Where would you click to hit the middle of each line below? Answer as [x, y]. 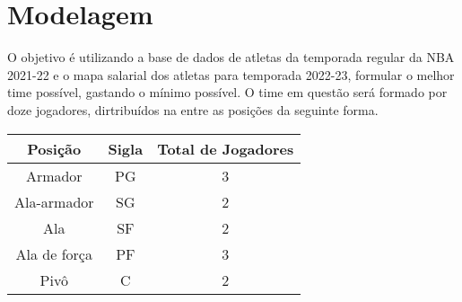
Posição [54, 148]
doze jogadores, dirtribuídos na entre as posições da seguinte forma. [193, 109]
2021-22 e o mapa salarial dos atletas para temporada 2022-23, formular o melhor [231, 74]
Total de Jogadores [226, 148]
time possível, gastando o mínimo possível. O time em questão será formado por [227, 92]
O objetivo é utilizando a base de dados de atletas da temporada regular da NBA [231, 57]
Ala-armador [54, 201]
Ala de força [54, 253]
